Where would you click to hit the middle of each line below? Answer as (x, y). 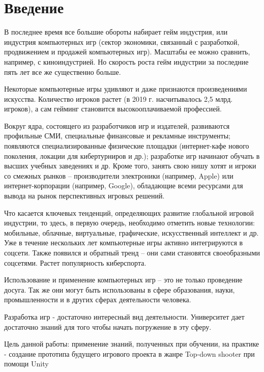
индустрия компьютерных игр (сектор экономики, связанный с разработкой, (122, 41)
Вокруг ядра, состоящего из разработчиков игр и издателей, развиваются (117, 125)
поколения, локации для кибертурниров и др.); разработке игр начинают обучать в (132, 155)
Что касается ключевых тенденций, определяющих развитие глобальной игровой (129, 212)
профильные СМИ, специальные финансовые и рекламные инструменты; (118, 136)
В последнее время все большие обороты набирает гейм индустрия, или (116, 32)
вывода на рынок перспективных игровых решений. (84, 196)
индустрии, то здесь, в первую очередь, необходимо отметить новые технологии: (129, 223)
